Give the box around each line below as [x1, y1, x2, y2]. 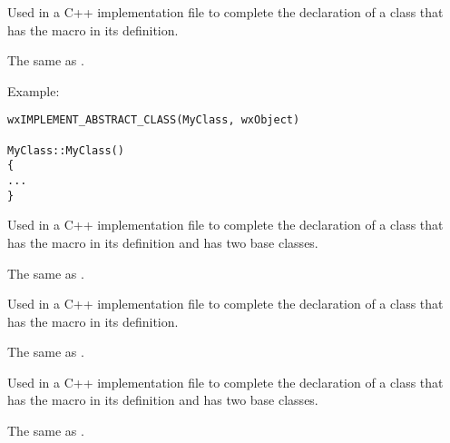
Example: [7, 81, 60, 100]
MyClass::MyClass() [7, 143, 124, 157]
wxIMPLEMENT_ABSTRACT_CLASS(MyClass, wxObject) [7, 113, 300, 127]
